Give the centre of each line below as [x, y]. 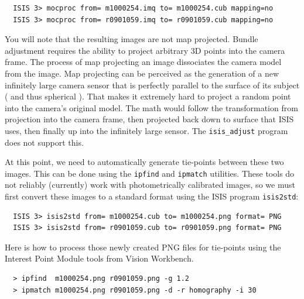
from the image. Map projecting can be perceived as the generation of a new [142, 73]
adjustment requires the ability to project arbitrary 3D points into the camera [145, 50]
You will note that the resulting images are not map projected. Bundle [131, 39]
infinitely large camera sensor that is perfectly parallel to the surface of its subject [152, 85]
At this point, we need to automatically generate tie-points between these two [144, 162]
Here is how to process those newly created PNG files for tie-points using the [143, 247]
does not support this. [44, 142]
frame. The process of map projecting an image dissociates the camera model [143, 62]
